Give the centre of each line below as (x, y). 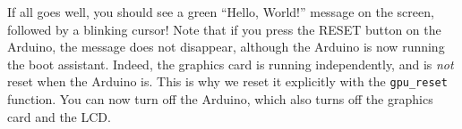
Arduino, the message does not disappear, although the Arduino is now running (226, 47)
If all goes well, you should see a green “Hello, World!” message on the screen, (221, 12)
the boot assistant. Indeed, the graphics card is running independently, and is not (231, 64)
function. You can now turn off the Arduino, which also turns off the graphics (220, 99)
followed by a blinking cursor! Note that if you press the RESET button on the (224, 29)
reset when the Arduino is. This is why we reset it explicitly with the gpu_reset (227, 81)
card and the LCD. (59, 116)
